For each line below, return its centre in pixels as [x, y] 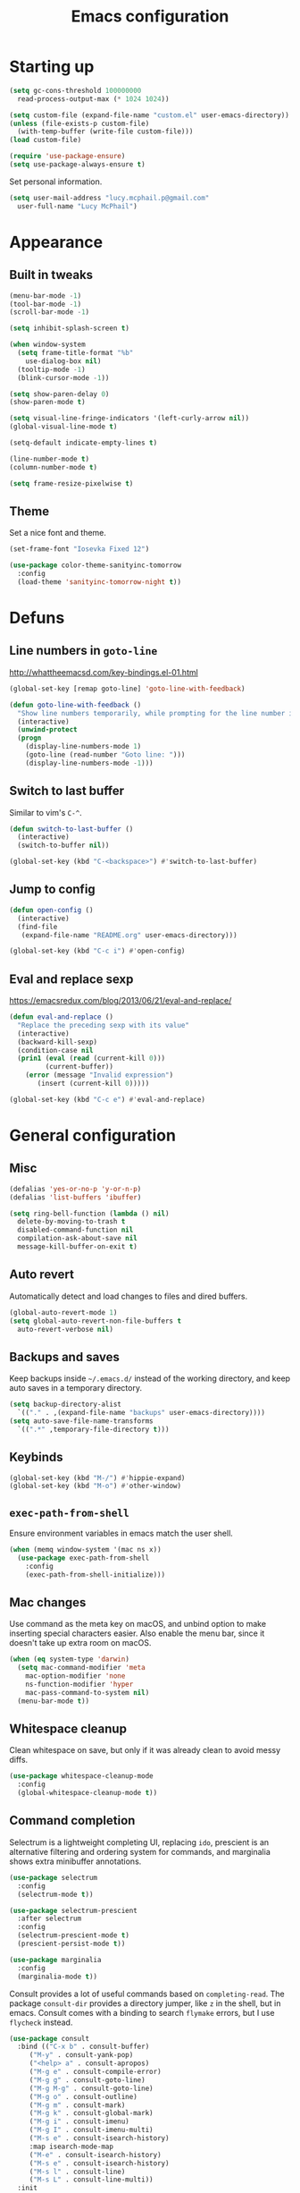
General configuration [93, 1135]
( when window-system [48, 345]
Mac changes [48, 1602]
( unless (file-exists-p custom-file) [79, 123]
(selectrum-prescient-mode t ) [73, 1935]
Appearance [56, 242]
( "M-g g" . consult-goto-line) [87, 2080]
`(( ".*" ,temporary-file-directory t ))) [93, 1429]
